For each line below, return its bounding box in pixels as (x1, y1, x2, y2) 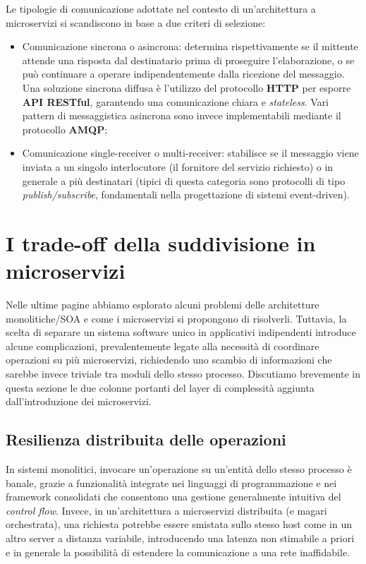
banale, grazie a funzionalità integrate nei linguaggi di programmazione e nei (6, 475, 337, 490)
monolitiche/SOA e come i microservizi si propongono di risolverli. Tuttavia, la (6, 311, 347, 325)
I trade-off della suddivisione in (6, 228, 316, 257)
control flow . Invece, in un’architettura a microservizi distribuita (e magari (6, 503, 327, 517)
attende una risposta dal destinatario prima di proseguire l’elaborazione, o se (22, 52, 355, 67)
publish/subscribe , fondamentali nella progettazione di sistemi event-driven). (22, 187, 350, 202)
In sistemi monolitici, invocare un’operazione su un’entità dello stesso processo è (6, 461, 352, 476)
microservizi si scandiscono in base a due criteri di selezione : (6, 15, 266, 30)
